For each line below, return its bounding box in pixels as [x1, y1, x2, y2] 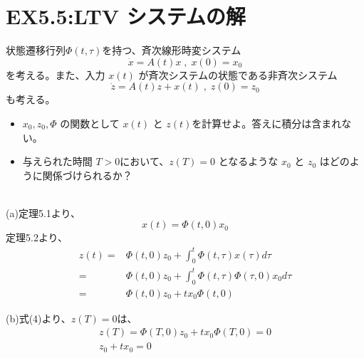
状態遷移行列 [6, 43, 66, 58]
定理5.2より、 [6, 230, 68, 245]
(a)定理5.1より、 [6, 205, 80, 220]
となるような [218, 154, 279, 169]
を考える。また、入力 [6, 67, 105, 82]
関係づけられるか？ [42, 167, 132, 182]
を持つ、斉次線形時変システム [102, 43, 241, 58]
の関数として [60, 115, 120, 130]
